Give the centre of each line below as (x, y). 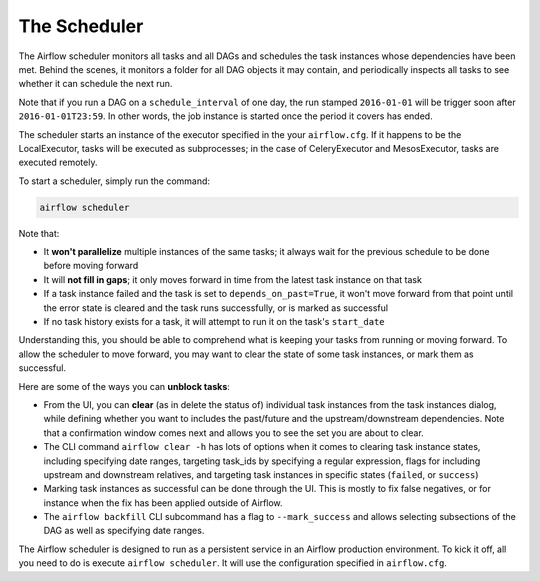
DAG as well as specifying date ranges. (124, 531)
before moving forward (91, 266)
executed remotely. (58, 162)
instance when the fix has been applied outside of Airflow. (163, 502)
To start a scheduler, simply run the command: (114, 181)
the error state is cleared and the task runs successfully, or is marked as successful (216, 307)
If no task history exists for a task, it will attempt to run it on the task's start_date (214, 321)
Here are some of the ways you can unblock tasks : (124, 386)
